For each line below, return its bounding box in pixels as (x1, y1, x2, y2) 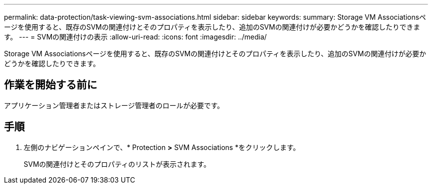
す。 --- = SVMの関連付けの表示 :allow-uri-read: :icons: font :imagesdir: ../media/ (4, 33, 267, 41)
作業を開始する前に (4, 78, 97, 91)
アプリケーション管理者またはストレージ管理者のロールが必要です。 (4, 101, 224, 110)
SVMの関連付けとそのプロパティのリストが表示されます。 (24, 159, 211, 168)
